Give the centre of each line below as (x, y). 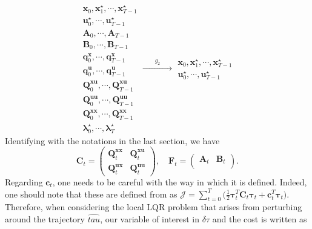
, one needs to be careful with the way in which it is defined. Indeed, (180, 181)
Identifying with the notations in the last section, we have (112, 140)
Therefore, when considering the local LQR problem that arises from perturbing (154, 207)
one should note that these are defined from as (91, 194)
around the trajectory (45, 218)
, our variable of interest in (150, 218)
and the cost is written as (260, 218)
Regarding (24, 181)
